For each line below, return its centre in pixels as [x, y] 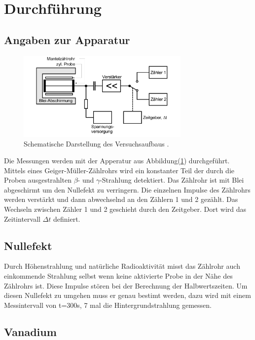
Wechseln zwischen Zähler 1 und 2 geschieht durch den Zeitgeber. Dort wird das [125, 209]
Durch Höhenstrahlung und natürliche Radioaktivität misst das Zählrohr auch [122, 266]
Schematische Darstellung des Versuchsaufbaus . [96, 144]
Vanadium [30, 331]
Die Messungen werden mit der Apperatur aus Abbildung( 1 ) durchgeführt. [117, 161]
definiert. [67, 219]
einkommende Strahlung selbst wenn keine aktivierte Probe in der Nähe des [118, 276]
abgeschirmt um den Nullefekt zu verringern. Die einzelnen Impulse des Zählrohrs [127, 189]
